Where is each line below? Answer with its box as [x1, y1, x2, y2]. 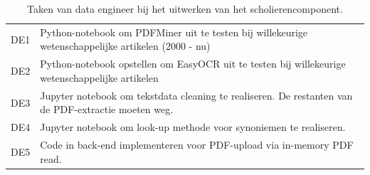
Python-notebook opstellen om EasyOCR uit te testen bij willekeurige [40, 56, 346, 71]
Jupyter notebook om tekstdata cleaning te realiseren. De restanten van [40, 87, 353, 102]
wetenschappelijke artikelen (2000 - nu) [40, 38, 211, 53]
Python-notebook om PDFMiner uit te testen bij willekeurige [40, 24, 308, 39]
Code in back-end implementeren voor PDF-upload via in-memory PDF [40, 137, 354, 152]
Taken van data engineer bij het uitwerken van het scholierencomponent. [27, 1, 343, 16]
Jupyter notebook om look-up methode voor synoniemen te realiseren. [40, 120, 346, 134]
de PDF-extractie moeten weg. [40, 102, 174, 117]
